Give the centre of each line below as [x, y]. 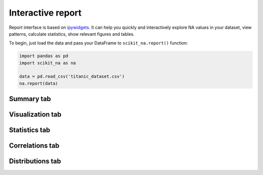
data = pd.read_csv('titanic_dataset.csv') [72, 77]
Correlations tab [34, 146]
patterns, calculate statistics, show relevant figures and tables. [72, 34]
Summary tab [30, 99]
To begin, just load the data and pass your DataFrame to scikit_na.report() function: [99, 43]
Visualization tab [35, 115]
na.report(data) [39, 83]
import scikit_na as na [48, 63]
